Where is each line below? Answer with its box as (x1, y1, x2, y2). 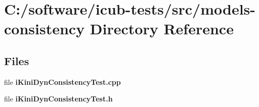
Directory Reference (90, 18, 234, 39)
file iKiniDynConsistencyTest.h (4, 93, 113, 104)
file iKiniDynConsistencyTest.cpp (4, 76, 121, 87)
